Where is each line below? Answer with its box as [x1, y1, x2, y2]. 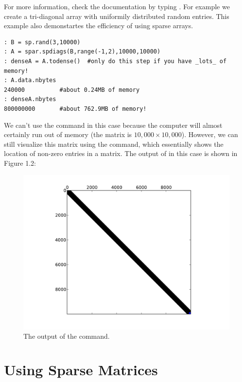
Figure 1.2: [4, 157, 36, 168]
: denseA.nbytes [4, 96, 56, 103]
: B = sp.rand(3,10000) [4, 38, 81, 46]
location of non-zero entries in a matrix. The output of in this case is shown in [4, 148, 238, 158]
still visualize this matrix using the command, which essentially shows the [4, 139, 224, 149]
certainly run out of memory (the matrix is [4, 129, 132, 139]
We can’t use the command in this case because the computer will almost [4, 120, 223, 130]
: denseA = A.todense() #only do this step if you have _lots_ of [4, 57, 227, 65]
